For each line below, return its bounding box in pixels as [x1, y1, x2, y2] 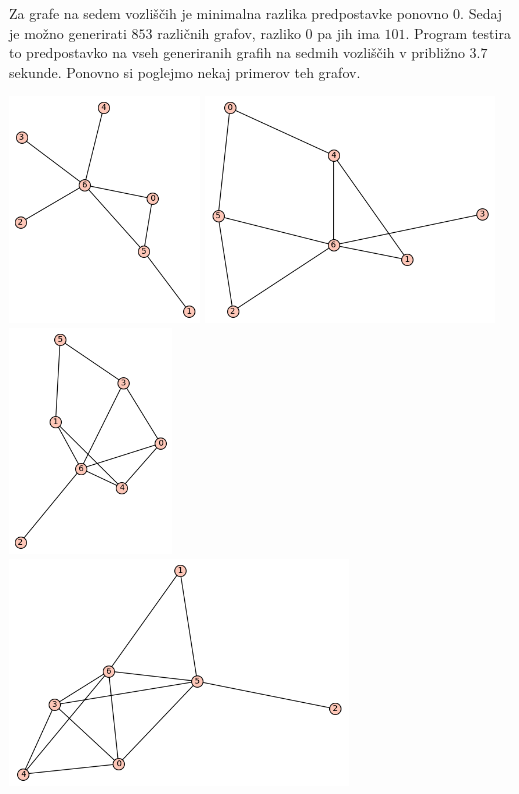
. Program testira [405, 22, 511, 43]
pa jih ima [317, 22, 380, 43]
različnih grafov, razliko [157, 22, 301, 43]
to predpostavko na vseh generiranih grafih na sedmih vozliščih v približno [9, 42, 465, 63]
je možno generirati [9, 22, 127, 43]
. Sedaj [460, 3, 503, 23]
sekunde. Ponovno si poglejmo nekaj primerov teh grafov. [9, 61, 361, 82]
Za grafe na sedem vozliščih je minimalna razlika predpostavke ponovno [9, 3, 449, 23]
